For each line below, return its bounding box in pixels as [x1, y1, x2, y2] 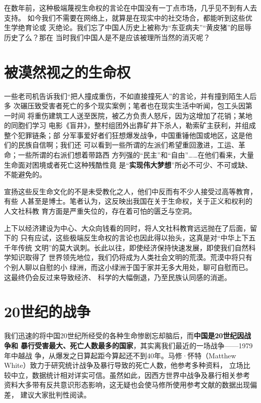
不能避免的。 [4, 169, 46, 180]
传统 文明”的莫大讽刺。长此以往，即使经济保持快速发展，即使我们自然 [18, 242, 249, 252]
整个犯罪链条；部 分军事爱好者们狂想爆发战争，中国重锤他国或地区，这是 [4, 129, 245, 140]
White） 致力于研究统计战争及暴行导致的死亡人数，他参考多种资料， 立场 [4, 360, 243, 370]
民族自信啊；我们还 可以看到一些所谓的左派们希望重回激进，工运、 [18, 140, 238, 150]
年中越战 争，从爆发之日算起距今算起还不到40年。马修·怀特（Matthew [4, 350, 236, 360]
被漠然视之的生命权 [4, 61, 131, 82]
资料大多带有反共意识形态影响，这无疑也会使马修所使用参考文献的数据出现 [4, 379, 250, 390]
